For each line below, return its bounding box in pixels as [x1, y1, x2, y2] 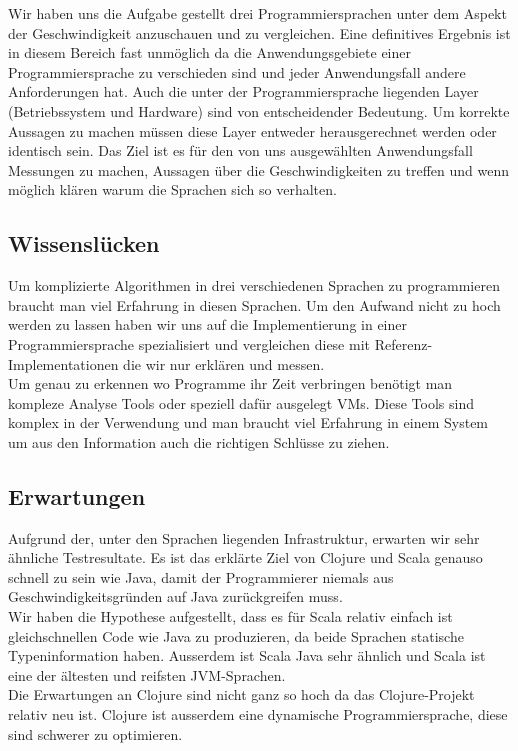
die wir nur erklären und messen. [123, 353, 325, 374]
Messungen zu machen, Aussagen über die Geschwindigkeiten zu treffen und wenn [8, 159, 510, 180]
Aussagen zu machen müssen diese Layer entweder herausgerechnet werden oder [8, 120, 497, 141]
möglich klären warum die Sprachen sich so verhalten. [8, 179, 337, 200]
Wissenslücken [8, 228, 160, 259]
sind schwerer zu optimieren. [8, 723, 183, 744]
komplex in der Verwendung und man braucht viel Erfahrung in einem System [8, 412, 489, 433]
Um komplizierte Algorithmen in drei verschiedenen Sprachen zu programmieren [8, 275, 500, 296]
